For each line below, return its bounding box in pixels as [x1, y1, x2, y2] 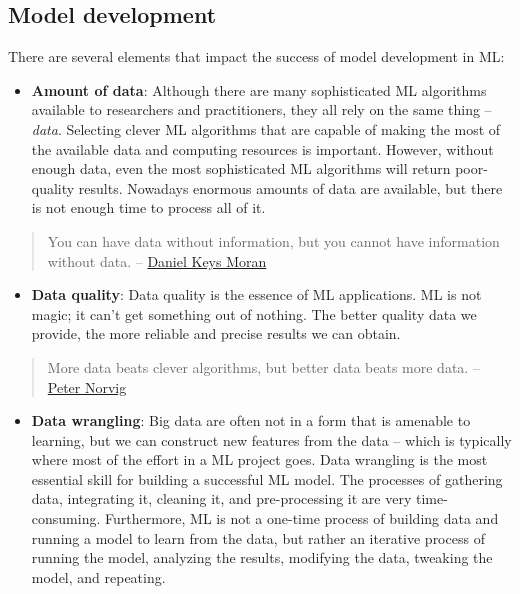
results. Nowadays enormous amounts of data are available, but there [78, 177, 503, 198]
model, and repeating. [31, 566, 166, 587]
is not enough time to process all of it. [31, 197, 266, 218]
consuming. [31, 508, 101, 529]
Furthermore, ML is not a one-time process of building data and [104, 508, 499, 529]
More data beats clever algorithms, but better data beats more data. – [47, 356, 480, 377]
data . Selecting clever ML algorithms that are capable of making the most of [31, 118, 501, 139]
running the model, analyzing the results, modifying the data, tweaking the [31, 547, 493, 568]
